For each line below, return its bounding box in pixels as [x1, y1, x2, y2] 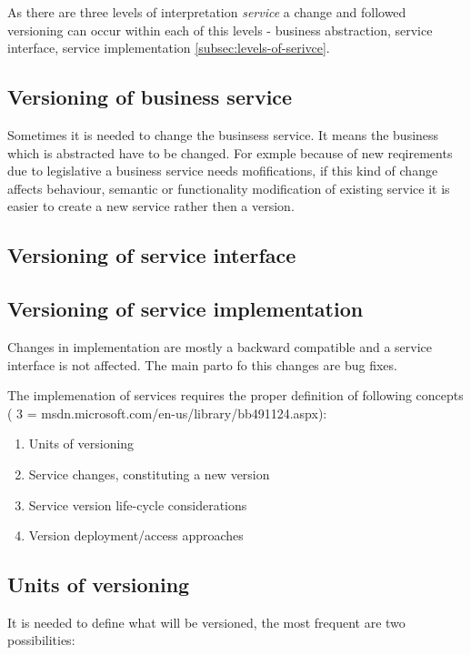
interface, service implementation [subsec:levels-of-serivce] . [7, 38, 330, 57]
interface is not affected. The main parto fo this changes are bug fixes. [7, 355, 397, 374]
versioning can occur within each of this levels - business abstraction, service [7, 20, 433, 39]
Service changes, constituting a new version [28, 464, 270, 483]
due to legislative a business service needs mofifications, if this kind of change [7, 161, 438, 180]
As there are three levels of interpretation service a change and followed [7, 3, 406, 21]
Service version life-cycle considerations [28, 495, 247, 514]
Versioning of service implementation [7, 295, 364, 323]
